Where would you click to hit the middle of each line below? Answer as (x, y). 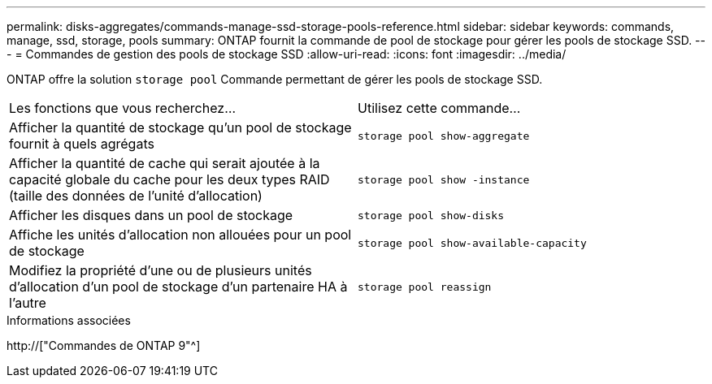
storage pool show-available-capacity (472, 243)
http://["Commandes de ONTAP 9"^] (104, 345)
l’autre (28, 303)
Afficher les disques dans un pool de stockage (151, 215)
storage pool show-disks (431, 215)
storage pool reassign (425, 287)
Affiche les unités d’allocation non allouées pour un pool (180, 235)
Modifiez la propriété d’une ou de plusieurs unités (161, 270)
